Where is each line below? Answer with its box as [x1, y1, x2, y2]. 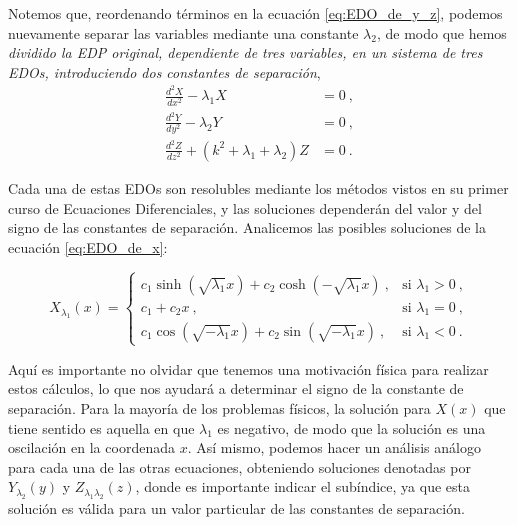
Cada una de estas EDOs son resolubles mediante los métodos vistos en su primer [8, 177, 509, 198]
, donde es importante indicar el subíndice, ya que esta [135, 476, 470, 497]
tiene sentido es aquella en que [8, 417, 195, 438]
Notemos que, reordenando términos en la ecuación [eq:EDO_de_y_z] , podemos [8, 3, 503, 23]
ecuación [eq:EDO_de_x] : [8, 236, 168, 257]
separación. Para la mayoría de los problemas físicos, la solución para [8, 397, 431, 418]
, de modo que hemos [376, 22, 507, 43]
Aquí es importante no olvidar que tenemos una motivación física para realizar [8, 358, 489, 379]
